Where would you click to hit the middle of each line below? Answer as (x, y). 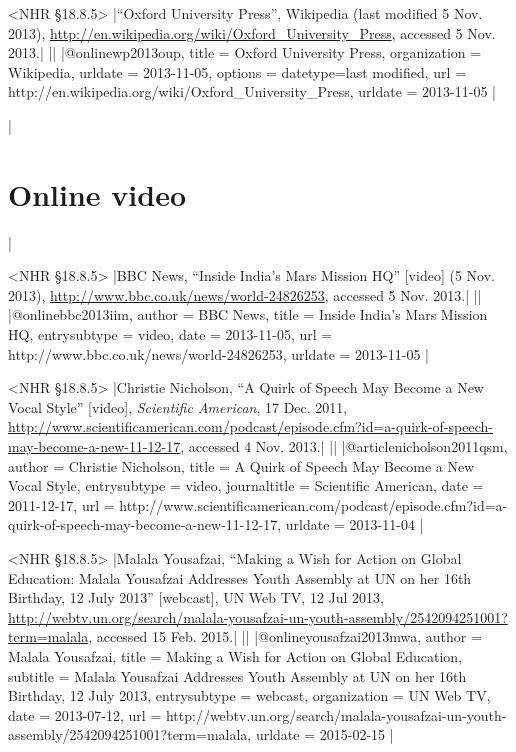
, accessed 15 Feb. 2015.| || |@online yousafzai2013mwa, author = (285, 636)
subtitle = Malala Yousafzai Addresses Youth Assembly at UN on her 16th (237, 675)
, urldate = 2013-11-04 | (350, 524)
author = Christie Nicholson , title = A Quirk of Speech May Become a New (241, 465)
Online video (97, 193)
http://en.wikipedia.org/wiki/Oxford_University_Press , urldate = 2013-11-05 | (252, 91)
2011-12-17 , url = (61, 504)
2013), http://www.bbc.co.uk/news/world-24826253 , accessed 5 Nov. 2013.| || (245, 294)
